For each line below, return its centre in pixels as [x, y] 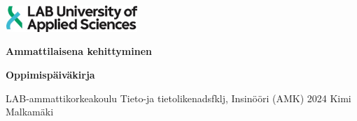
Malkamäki [30, 112]
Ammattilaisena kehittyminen [79, 51]
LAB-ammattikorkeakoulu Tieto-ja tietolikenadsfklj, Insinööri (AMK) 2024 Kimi [178, 98]
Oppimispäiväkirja [50, 74]
